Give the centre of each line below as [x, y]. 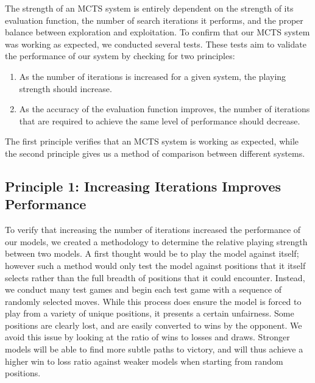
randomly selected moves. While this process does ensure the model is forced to [153, 301]
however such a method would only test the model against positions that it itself [155, 265]
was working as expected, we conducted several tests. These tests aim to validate [156, 44]
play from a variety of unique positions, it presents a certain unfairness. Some [150, 313]
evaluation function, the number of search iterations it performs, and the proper [154, 20]
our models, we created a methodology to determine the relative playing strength [156, 241]
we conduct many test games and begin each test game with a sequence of [143, 289]
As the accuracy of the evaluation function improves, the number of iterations [165, 109]
